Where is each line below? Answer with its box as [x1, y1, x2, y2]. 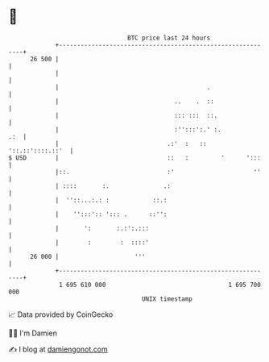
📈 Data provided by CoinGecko [8, 310, 114, 319]
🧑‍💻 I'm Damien [8, 328, 58, 338]
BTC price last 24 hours [127, 34, 211, 42]
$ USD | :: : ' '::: [8, 153, 262, 162]
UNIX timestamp [141, 294, 193, 303]
